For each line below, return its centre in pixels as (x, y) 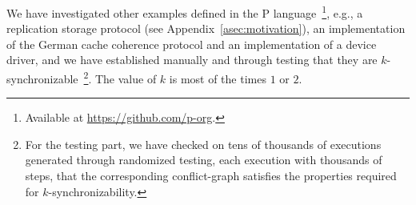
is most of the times (218, 78)
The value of (126, 78)
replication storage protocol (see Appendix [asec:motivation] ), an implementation (206, 28)
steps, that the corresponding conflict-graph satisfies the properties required (211, 176)
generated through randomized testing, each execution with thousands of (204, 160)
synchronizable (42, 78)
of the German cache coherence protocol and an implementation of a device (192, 44)
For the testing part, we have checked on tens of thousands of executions (203, 144)
